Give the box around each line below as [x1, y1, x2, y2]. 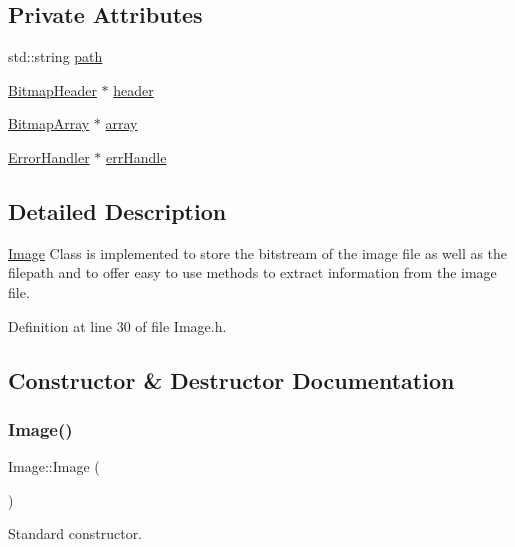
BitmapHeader [8, 79, 97, 100]
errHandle [106, 146, 167, 167]
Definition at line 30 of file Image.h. [8, 315, 227, 336]
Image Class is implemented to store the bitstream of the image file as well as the [8, 242, 508, 263]
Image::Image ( [8, 456, 100, 477]
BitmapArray [8, 113, 90, 134]
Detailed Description [8, 195, 227, 226]
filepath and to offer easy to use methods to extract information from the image [8, 262, 497, 283]
